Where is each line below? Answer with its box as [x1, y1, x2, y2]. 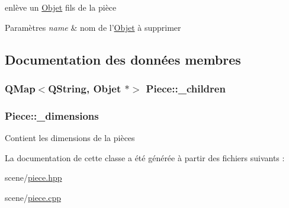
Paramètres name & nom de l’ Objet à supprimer [5, 21, 181, 33]
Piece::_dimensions [5, 108, 99, 123]
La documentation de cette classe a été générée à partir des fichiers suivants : [5, 151, 285, 164]
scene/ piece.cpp [5, 191, 61, 203]
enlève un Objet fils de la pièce [5, 1, 117, 13]
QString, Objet [48, 81, 121, 95]
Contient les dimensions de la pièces [5, 132, 135, 144]
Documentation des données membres [5, 50, 241, 68]
